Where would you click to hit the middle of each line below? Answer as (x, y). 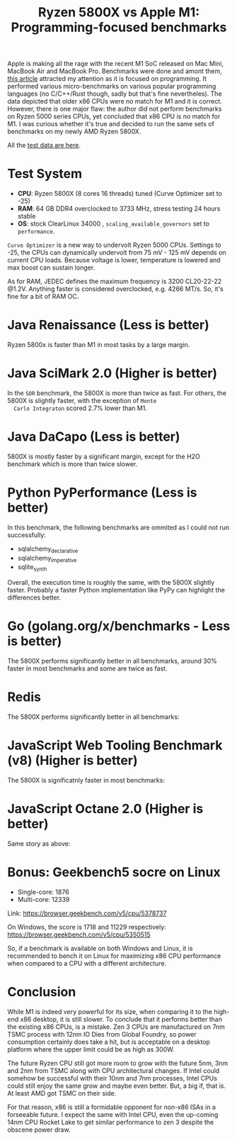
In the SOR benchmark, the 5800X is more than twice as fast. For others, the (117, 393)
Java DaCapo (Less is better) (94, 437)
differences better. (34, 597)
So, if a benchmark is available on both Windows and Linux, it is (100, 948)
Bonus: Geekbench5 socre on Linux (114, 872)
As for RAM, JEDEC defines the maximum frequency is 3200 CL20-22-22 (114, 282)
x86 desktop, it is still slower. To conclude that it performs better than (121, 1019)
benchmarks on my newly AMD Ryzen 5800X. (74, 131)
